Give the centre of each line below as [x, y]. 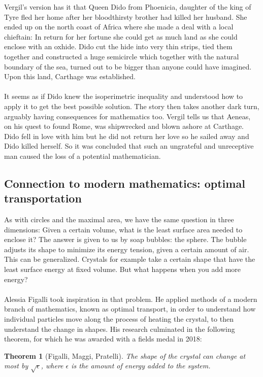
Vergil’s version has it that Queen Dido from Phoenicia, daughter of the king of [128, 7]
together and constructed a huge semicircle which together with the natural [122, 56]
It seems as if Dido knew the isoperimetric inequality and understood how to [124, 96]
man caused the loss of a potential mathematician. [83, 156]
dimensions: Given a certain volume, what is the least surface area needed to [123, 229]
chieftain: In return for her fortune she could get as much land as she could [121, 36]
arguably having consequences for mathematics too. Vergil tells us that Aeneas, [127, 116]
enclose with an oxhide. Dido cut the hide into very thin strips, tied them [118, 46]
